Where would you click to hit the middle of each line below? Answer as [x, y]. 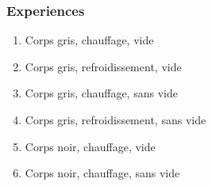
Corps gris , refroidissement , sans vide [116, 120]
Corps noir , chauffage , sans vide [102, 173]
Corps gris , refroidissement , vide [103, 66]
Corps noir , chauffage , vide [90, 146]
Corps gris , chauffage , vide [89, 40]
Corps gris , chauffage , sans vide [101, 93]
